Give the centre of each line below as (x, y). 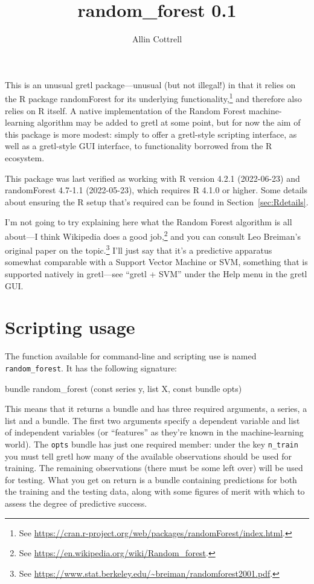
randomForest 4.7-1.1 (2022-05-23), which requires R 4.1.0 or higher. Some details (156, 190)
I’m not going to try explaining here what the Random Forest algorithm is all (149, 222)
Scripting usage (70, 327)
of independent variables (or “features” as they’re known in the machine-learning (154, 432)
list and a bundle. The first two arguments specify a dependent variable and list (152, 420)
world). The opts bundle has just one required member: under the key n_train (152, 444)
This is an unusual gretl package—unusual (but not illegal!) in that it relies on (150, 84)
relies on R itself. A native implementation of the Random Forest (126, 110)
